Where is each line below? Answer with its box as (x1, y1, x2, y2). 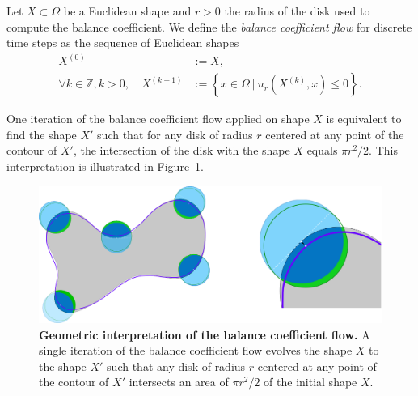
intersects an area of (129, 373, 229, 390)
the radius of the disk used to (224, 2, 370, 19)
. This (369, 142, 398, 159)
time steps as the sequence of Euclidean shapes (6, 34, 239, 51)
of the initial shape (264, 373, 357, 390)
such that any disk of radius (107, 357, 246, 374)
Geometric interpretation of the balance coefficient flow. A (39, 326, 370, 343)
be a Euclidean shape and (63, 2, 192, 19)
